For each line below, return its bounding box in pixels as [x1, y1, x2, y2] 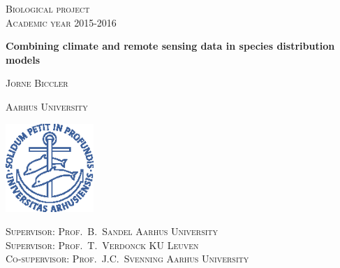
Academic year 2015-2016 [6, 15, 117, 29]
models [6, 52, 40, 66]
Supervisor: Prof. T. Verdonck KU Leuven [6, 237, 199, 252]
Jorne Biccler [6, 76, 68, 90]
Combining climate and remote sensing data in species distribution [6, 38, 335, 53]
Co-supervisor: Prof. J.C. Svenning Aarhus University [6, 251, 249, 266]
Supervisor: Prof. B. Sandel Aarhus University [6, 224, 219, 239]
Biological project [6, 1, 90, 15]
